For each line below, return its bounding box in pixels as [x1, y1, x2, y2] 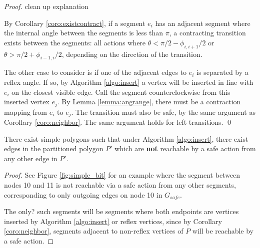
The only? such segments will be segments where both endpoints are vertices [4, 206, 239, 217]
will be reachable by [192, 226, 254, 236]
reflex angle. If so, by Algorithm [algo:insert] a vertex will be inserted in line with [4, 76, 253, 87]
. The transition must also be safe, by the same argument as [71, 106, 255, 117]
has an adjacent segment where [155, 17, 250, 28]
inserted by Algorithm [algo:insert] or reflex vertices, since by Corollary [4, 216, 222, 226]
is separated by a [196, 67, 248, 77]
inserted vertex [4, 96, 49, 107]
